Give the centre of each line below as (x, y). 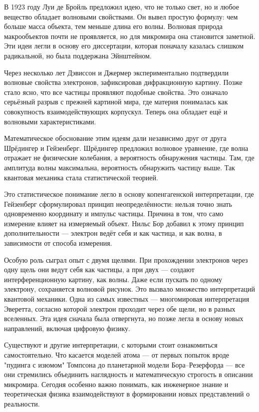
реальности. (22, 403)
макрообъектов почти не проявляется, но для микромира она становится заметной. (130, 36)
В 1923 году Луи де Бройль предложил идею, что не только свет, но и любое (122, 6)
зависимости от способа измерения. (58, 243)
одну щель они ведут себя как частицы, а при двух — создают (99, 269)
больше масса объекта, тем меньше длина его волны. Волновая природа (114, 26)
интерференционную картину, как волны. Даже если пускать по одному (113, 279)
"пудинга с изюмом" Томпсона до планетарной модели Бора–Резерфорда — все (125, 364)
